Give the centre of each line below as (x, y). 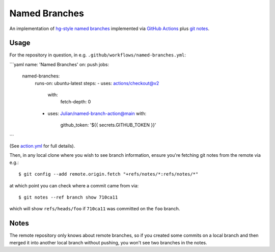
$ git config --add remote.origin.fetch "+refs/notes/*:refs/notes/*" (108, 174)
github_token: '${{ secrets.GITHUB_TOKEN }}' (108, 125)
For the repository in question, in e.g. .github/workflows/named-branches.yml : (98, 55)
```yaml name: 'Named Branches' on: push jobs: (59, 64)
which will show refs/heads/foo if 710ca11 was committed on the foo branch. (95, 209)
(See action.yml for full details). (42, 146)
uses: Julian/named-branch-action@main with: (97, 113)
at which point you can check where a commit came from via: (74, 185)
